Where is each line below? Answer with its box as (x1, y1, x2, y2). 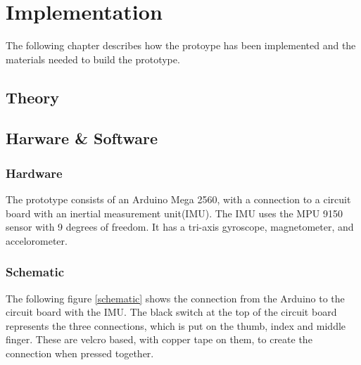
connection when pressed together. (6, 346, 154, 361)
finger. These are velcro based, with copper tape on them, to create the (6, 332, 312, 347)
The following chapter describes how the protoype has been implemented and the (6, 38, 356, 53)
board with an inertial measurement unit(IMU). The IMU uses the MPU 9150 (6, 205, 343, 220)
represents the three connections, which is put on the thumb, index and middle (6, 318, 346, 333)
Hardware (6, 164, 63, 181)
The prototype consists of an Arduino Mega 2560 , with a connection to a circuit (6, 192, 351, 207)
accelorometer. (6, 233, 68, 248)
